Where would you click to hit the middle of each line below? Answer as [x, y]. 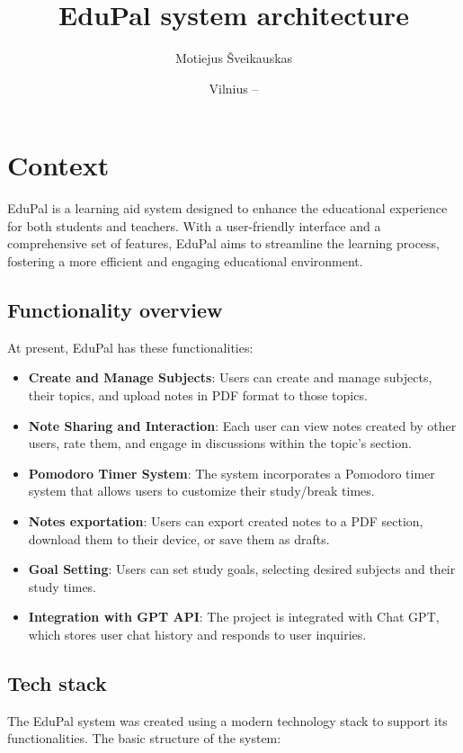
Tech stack [57, 682]
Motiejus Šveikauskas [234, 58]
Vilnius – [234, 88]
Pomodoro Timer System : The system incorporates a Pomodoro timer [231, 473]
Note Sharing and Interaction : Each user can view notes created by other [242, 425]
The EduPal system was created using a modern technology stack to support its [227, 720]
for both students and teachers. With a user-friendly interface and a [194, 225]
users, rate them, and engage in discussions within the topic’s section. [220, 443]
